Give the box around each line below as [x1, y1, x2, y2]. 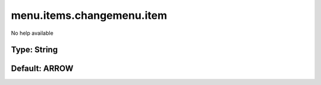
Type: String [11, 45, 58, 55]
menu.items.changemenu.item [11, 9, 168, 22]
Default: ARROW [11, 64, 74, 74]
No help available [11, 30, 53, 37]
